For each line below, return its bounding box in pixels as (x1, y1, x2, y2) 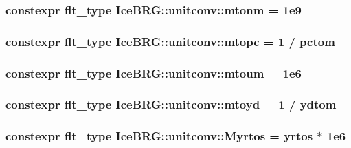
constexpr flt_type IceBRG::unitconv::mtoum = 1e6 (5, 64, 302, 81)
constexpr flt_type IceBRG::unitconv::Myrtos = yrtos (5, 127, 313, 145)
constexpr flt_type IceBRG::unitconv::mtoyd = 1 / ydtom (5, 96, 337, 113)
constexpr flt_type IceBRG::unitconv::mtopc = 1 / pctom (5, 32, 335, 50)
